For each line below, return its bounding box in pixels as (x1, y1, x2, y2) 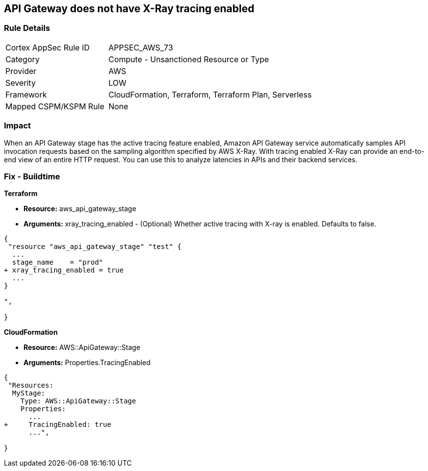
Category (5, 54, 40, 64)
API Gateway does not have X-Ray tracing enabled (4, 2, 255, 15)
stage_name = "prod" (12, 258, 103, 267)
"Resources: (8, 381, 54, 390)
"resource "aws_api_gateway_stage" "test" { (8, 243, 182, 251)
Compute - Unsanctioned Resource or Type (108, 54, 269, 64)
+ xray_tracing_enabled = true (4, 266, 124, 274)
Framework (5, 89, 47, 99)
